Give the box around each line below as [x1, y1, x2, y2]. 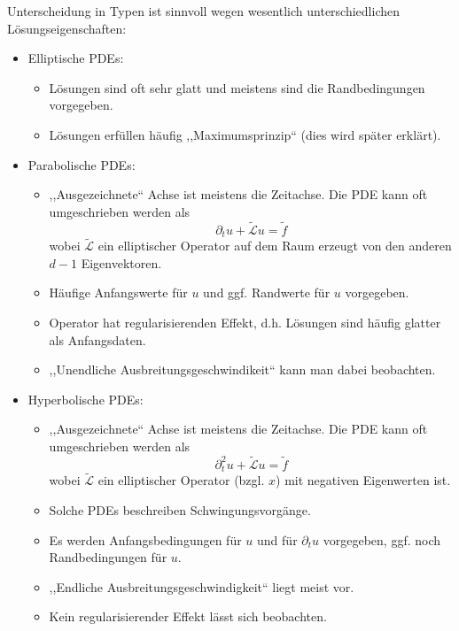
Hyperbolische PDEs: [27, 389, 144, 408]
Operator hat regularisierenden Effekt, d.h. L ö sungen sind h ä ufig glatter [49, 313, 441, 332]
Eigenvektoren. [81, 253, 162, 272]
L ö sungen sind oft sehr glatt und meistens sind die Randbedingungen [49, 78, 425, 96]
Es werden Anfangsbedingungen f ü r [49, 530, 242, 549]
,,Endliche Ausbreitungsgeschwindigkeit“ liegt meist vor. [49, 577, 354, 596]
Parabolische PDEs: [27, 155, 136, 173]
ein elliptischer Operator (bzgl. [97, 471, 265, 489]
